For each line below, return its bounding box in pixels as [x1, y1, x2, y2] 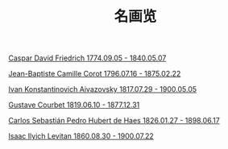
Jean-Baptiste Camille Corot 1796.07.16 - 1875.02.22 [8, 69, 181, 79]
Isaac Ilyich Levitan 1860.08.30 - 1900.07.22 [8, 131, 155, 141]
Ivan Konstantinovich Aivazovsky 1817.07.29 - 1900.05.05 [8, 85, 197, 94]
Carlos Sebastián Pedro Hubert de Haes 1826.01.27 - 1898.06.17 [8, 116, 220, 126]
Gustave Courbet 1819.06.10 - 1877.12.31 [8, 100, 140, 110]
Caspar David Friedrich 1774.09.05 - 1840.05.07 [8, 53, 167, 63]
